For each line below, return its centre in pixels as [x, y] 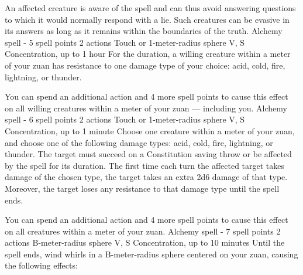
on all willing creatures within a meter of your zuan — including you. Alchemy [146, 108]
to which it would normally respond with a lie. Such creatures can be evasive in [147, 19]
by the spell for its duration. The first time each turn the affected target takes [145, 165]
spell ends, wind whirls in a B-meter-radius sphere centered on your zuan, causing [151, 254]
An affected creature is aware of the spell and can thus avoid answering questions [150, 8]
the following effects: [41, 265]
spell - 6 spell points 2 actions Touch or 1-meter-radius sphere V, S [125, 119]
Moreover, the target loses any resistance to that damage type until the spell [142, 188]
